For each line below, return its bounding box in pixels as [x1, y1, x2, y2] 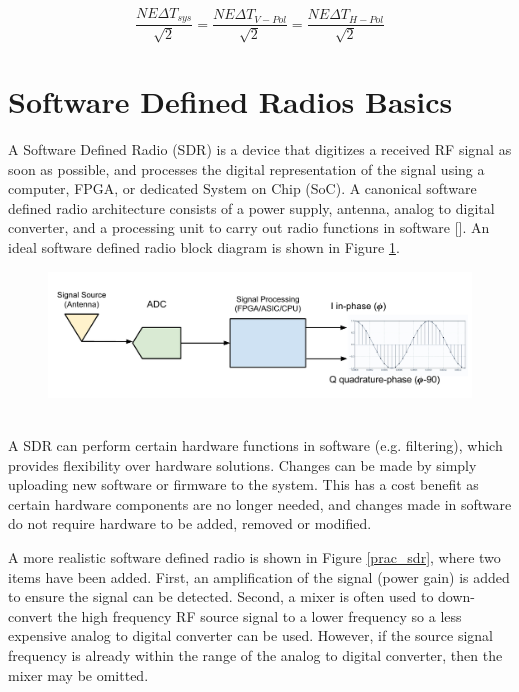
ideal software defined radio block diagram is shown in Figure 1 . [8, 236, 400, 257]
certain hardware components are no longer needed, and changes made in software [8, 493, 512, 514]
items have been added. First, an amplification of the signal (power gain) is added [8, 566, 510, 587]
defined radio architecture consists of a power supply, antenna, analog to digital [8, 197, 495, 218]
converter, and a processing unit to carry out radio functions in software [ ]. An [8, 217, 490, 238]
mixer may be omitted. [8, 664, 149, 685]
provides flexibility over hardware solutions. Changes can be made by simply [8, 454, 477, 475]
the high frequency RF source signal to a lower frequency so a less [57, 605, 462, 626]
